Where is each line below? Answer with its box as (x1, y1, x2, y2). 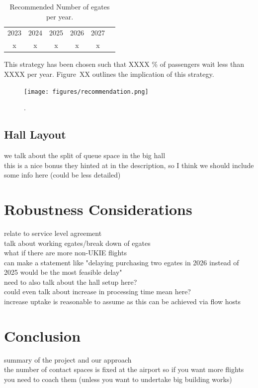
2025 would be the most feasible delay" (4, 267, 122, 277)
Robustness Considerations (4, 198, 192, 219)
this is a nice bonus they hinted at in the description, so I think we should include (4, 160, 254, 170)
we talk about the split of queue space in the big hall (4, 150, 166, 161)
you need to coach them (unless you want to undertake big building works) (4, 374, 232, 384)
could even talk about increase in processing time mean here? (4, 286, 191, 297)
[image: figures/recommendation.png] (24, 88, 149, 95)
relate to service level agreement (4, 227, 102, 238)
